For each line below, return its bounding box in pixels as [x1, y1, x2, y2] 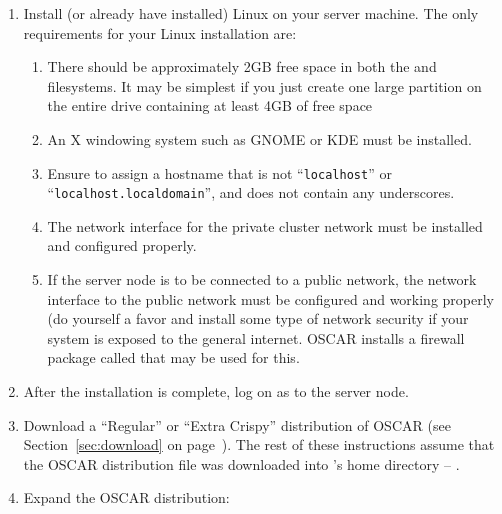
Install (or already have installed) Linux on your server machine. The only [23, 3, 479, 23]
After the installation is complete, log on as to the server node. [23, 381, 409, 402]
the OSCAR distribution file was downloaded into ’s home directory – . [23, 453, 460, 474]
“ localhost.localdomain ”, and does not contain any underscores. [47, 182, 455, 203]
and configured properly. [47, 235, 197, 256]
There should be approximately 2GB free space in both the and [47, 56, 437, 77]
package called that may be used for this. [47, 347, 300, 368]
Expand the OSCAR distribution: [23, 487, 230, 508]
